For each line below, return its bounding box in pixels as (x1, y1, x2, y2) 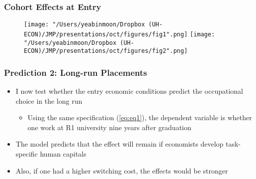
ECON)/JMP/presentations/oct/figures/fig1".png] (24, 30, 188, 38)
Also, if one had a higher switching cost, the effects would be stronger (15, 165, 228, 176)
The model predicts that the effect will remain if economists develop (15, 139, 224, 149)
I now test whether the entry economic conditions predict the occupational (15, 86, 243, 96)
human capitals (40, 149, 86, 159)
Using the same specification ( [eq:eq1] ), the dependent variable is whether (27, 112, 252, 123)
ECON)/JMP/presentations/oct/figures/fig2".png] (24, 47, 188, 55)
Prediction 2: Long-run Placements (4, 66, 147, 78)
